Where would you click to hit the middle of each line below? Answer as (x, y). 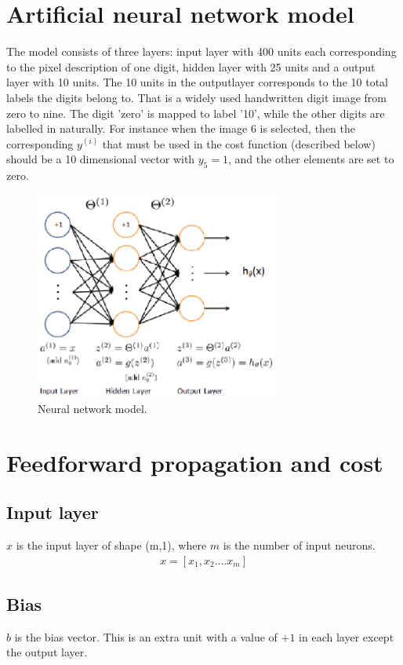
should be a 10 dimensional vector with (101, 159)
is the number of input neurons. (299, 545)
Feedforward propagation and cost (195, 462)
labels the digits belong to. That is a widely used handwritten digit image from (196, 97)
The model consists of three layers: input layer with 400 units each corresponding (201, 51)
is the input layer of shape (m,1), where (111, 545)
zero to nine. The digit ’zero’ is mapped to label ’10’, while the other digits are (196, 113)
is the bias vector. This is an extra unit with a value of (146, 636)
